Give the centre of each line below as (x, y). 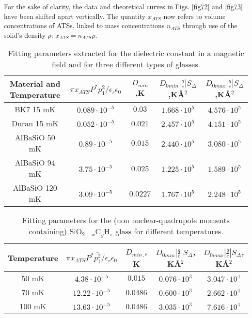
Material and (35, 84)
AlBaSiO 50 (35, 137)
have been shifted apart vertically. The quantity (75, 16)
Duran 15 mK (35, 123)
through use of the (210, 25)
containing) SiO (55, 231)
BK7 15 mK (35, 109)
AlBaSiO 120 (35, 188)
